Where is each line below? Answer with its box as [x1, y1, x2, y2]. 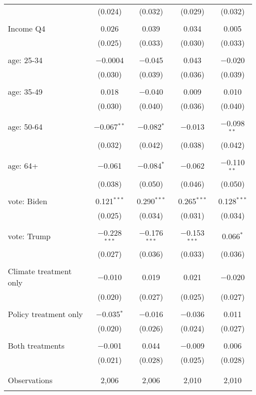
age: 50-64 [8, 121, 43, 133]
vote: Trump [8, 230, 51, 242]
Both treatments [8, 340, 65, 352]
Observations [8, 374, 53, 386]
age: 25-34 [8, 54, 43, 66]
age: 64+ [8, 160, 38, 172]
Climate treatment [8, 265, 72, 277]
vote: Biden [8, 195, 47, 207]
